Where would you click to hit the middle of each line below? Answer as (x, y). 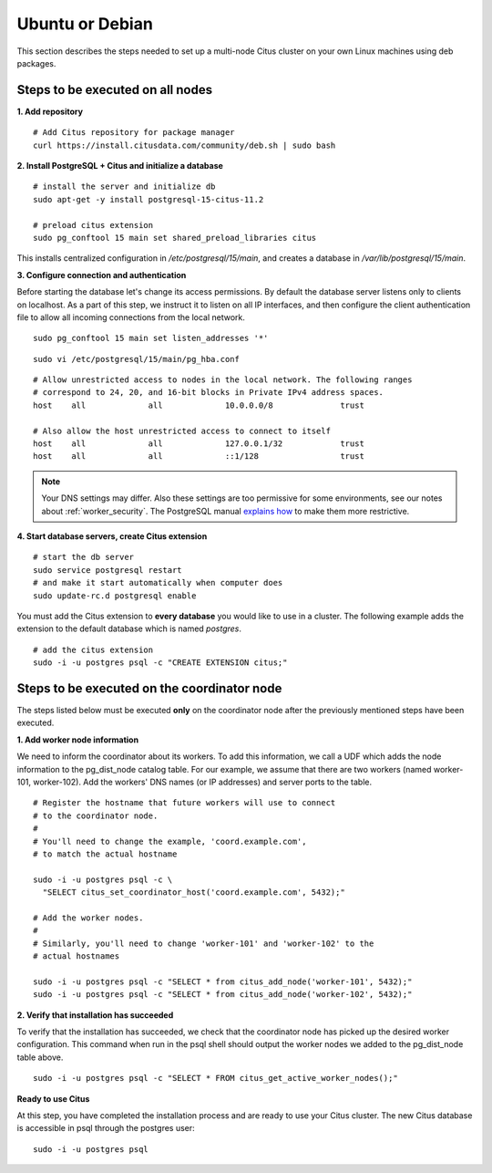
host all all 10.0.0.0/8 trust (199, 405)
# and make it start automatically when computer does (158, 583)
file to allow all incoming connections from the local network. (131, 317)
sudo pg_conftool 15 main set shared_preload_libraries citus (175, 238)
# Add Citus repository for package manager (134, 133)
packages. (36, 63)
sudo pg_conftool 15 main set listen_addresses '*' (151, 338)
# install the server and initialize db (124, 187)
